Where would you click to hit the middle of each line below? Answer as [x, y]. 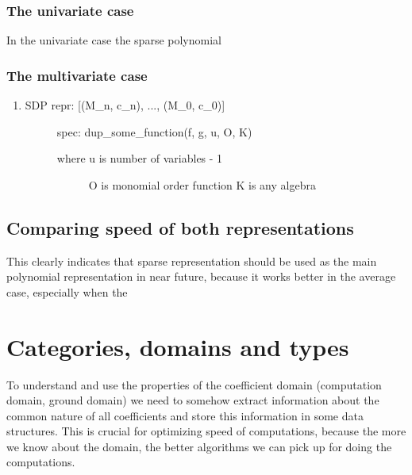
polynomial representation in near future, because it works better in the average [201, 276]
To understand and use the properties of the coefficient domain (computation [194, 384]
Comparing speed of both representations [180, 227]
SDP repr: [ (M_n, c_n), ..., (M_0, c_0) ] [125, 105]
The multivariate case [77, 75]
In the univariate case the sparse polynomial [114, 40]
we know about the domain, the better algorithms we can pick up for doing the [199, 446]
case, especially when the [67, 291]
